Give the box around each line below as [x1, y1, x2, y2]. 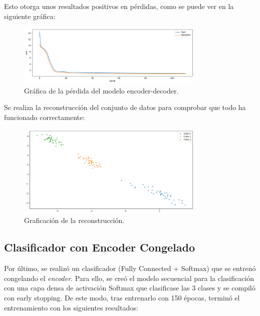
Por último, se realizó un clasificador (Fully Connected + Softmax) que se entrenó [4, 263, 256, 273]
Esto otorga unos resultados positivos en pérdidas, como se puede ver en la [4, 1, 234, 11]
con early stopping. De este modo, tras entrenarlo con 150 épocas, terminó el [4, 292, 240, 302]
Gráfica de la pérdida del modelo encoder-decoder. [24, 85, 179, 95]
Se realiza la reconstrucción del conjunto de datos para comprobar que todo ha [4, 102, 246, 112]
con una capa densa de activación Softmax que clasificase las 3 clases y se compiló [4, 282, 255, 293]
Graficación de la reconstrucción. [24, 215, 125, 225]
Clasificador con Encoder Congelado [4, 239, 195, 255]
